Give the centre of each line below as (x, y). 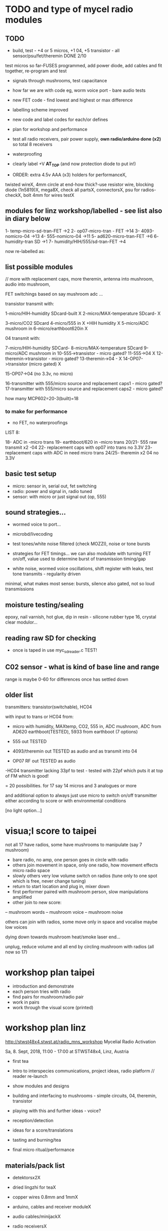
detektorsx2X (27, 1178)
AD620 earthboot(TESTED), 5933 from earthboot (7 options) (75, 732)
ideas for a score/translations (43, 1130)
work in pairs (26, 1002)
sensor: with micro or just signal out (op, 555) (59, 497)
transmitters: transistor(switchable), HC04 (49, 707)
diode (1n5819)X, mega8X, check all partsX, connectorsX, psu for (73, 190)
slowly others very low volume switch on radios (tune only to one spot (85, 876)
